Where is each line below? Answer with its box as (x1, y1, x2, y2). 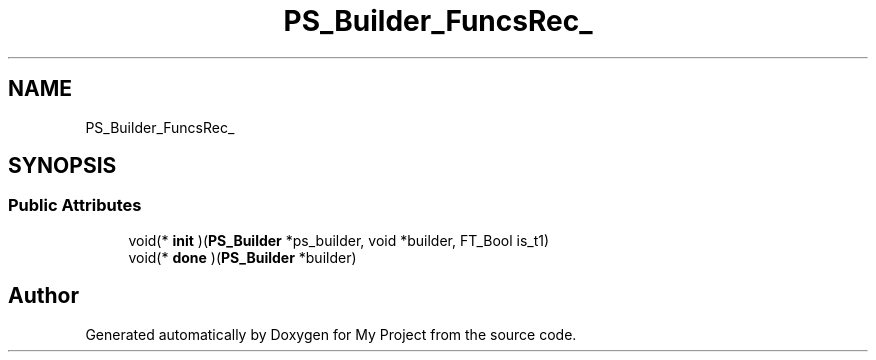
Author (8, 283, 79, 309)
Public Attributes (8, 195, 142, 216)
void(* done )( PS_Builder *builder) (128, 248, 357, 266)
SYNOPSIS (8, 153, 117, 179)
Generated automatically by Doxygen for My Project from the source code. (85, 325, 577, 343)
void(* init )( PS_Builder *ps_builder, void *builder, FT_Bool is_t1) (128, 231, 550, 249)
